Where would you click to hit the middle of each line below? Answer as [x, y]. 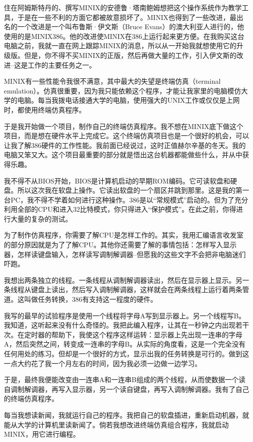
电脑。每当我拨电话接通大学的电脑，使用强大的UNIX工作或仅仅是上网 [128, 100]
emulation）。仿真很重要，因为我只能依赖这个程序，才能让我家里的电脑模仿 [123, 90]
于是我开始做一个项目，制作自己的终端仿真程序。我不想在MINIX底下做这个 [124, 126]
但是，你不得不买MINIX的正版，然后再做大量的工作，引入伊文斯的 [130, 55]
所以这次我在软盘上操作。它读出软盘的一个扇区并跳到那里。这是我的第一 [133, 190]
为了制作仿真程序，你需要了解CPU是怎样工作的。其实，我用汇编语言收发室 [124, 235]
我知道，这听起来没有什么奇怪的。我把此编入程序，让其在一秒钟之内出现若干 [126, 325]
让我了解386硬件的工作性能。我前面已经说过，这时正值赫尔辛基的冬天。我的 [125, 145]
